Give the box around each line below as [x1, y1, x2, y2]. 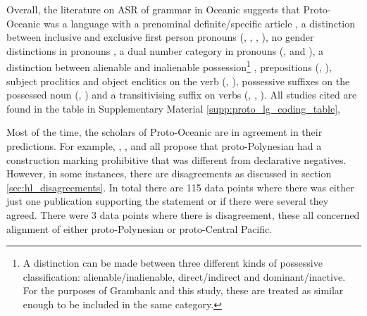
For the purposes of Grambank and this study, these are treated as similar [23, 283, 344, 298]
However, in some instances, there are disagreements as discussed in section [6, 166, 332, 181]
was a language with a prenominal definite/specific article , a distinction [43, 15, 355, 30]
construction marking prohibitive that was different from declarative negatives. [6, 152, 347, 167]
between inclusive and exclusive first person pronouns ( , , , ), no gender [6, 30, 314, 44]
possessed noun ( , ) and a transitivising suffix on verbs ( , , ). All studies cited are [6, 87, 357, 102]
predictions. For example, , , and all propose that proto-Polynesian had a [6, 139, 322, 153]
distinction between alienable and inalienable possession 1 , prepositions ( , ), [6, 58, 332, 75]
